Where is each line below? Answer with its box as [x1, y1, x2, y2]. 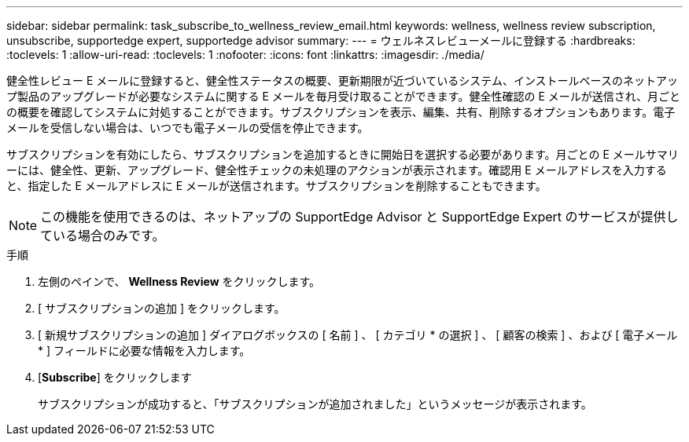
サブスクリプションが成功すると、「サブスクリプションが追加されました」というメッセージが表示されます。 [38, 397, 592, 411]
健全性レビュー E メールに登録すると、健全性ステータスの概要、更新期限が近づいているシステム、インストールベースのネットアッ [6, 74, 678, 87]
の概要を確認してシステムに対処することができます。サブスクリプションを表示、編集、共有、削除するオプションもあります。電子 [6, 105, 676, 119]
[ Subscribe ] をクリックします [38, 371, 192, 384]
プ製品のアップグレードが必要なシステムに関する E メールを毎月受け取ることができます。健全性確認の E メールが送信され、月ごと [6, 89, 680, 103]
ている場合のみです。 [40, 228, 165, 243]
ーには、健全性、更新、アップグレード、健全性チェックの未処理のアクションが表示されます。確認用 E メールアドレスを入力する [6, 163, 667, 177]
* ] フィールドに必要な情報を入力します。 [38, 344, 251, 357]
